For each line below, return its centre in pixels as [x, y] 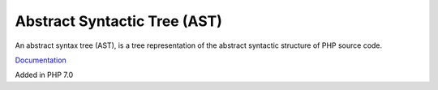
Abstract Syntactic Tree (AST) [119, 21]
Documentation [41, 60]
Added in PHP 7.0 [44, 75]
